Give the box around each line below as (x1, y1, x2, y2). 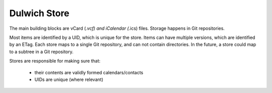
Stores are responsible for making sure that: (9, 58, 101, 64)
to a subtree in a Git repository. (9, 49, 74, 55)
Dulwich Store (9, 8, 70, 19)
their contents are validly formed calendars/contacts (34, 69, 144, 75)
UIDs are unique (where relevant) (34, 76, 103, 82)
